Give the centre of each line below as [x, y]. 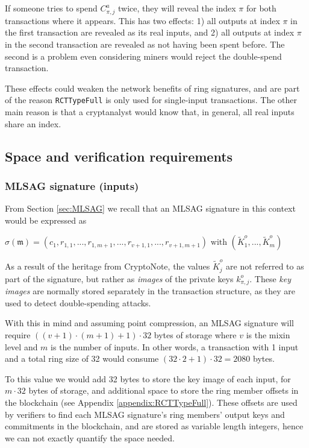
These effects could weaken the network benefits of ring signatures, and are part [152, 88]
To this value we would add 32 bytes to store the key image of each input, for [148, 378]
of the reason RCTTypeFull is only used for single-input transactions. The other [151, 100]
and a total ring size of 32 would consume [82, 358]
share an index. [33, 123]
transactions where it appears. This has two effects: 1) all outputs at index [142, 20]
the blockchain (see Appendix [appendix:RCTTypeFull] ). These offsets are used [151, 402]
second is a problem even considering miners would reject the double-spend [143, 56]
